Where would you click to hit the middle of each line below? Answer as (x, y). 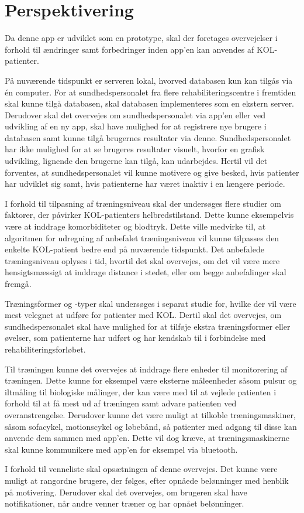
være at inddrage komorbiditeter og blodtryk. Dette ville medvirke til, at (135, 226)
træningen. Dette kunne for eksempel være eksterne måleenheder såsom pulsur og (151, 380)
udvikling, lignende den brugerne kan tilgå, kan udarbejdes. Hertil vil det (136, 161)
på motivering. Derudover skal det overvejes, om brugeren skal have (126, 492)
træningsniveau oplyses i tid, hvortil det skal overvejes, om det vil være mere (142, 260)
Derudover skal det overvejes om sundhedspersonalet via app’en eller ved (135, 114)
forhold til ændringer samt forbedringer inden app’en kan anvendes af (129, 49)
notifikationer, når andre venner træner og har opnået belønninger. (125, 503)
